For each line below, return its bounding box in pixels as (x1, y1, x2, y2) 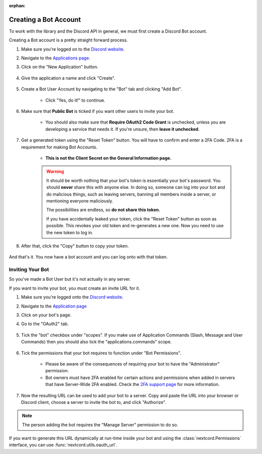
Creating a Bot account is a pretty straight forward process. (9, 37, 128, 43)
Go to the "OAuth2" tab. (21, 321, 69, 327)
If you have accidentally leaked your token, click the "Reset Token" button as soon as (46, 216, 217, 221)
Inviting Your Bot (9, 266, 49, 273)
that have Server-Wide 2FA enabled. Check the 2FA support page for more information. (45, 381, 220, 387)
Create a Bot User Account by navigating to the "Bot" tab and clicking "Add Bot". (21, 86, 182, 92)
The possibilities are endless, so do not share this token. (46, 207, 160, 213)
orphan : (9, 3, 26, 8)
